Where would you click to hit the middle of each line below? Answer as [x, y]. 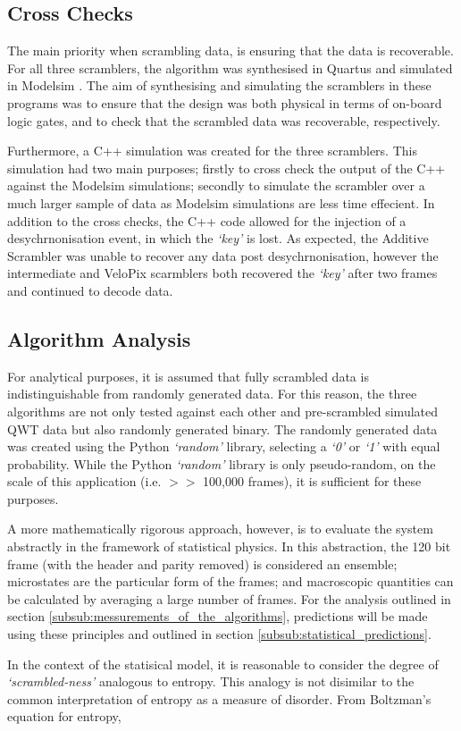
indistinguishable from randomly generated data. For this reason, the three [212, 394]
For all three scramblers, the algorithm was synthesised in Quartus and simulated [230, 67]
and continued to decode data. [90, 290]
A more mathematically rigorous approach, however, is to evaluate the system [220, 529]
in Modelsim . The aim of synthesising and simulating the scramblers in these [219, 85]
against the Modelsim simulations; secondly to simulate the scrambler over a [216, 185]
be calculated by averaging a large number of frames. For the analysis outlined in [229, 598]
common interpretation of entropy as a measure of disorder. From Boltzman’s [219, 698]
